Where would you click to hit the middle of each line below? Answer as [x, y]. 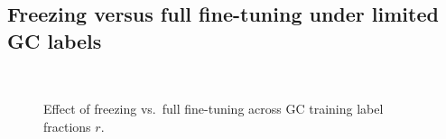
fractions [67, 126]
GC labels [55, 40]
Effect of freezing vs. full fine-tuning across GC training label [214, 109]
